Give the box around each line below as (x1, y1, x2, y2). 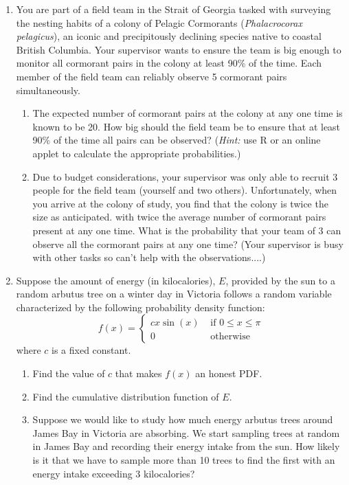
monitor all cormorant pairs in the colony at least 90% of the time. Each (16, 56, 322, 70)
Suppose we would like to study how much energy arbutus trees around (32, 412, 333, 427)
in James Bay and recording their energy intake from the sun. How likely (32, 439, 340, 453)
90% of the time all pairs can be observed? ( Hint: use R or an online (32, 133, 321, 147)
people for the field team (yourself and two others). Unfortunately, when (32, 183, 337, 197)
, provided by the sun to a (225, 273, 335, 287)
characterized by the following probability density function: (16, 300, 265, 314)
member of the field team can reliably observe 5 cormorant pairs (16, 69, 287, 83)
